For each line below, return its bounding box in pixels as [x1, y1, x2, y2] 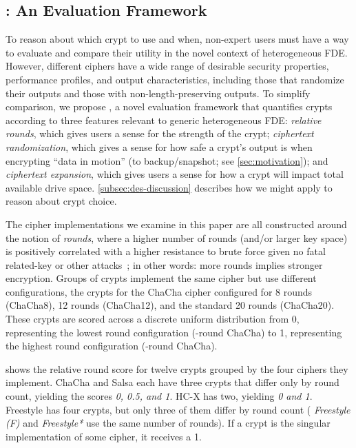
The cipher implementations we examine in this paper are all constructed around [6, 216, 347, 231]
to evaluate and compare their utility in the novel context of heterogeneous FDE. [6, 45, 348, 59]
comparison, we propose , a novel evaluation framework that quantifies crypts [6, 99, 333, 114]
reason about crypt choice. [6, 194, 117, 208]
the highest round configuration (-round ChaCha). [6, 338, 218, 353]
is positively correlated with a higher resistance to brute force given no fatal [6, 244, 326, 258]
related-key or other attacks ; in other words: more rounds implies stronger [6, 257, 323, 272]
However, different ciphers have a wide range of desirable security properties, [6, 59, 329, 73]
